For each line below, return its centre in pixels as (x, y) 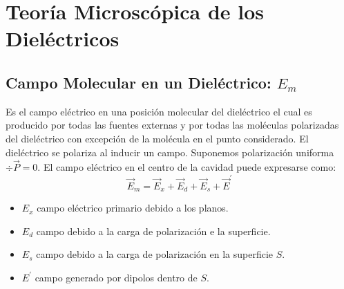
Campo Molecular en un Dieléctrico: (138, 82)
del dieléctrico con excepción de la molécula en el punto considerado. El (157, 138)
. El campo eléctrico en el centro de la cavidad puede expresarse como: (187, 167)
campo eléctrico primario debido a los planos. (133, 208)
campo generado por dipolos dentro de (116, 277)
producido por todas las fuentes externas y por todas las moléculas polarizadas (172, 125)
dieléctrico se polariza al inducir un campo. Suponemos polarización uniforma (170, 152)
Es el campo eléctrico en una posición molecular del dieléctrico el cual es (159, 111)
